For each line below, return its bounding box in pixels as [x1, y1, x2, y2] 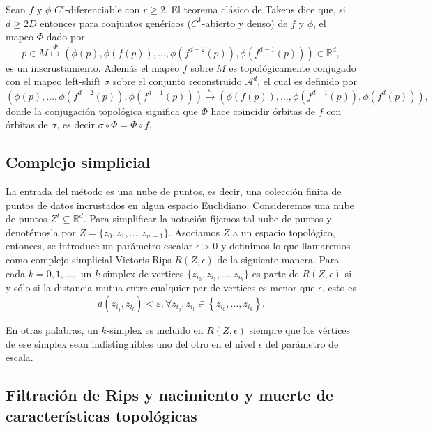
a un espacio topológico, [232, 224, 335, 239]
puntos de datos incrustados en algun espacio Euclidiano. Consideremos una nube [6, 197, 354, 212]
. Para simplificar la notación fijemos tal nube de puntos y [83, 211, 332, 226]
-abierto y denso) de [202, 15, 288, 30]
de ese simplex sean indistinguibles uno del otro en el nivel [6, 336, 255, 351]
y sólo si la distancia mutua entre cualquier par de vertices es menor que [6, 280, 315, 295]
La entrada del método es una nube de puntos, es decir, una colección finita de [6, 183, 342, 198]
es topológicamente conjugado [229, 60, 356, 75]
